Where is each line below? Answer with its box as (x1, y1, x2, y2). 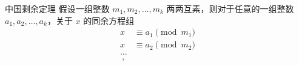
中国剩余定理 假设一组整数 (5, 2, 110, 14)
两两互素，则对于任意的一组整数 (166, 2, 294, 14)
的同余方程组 (83, 14, 135, 26)
